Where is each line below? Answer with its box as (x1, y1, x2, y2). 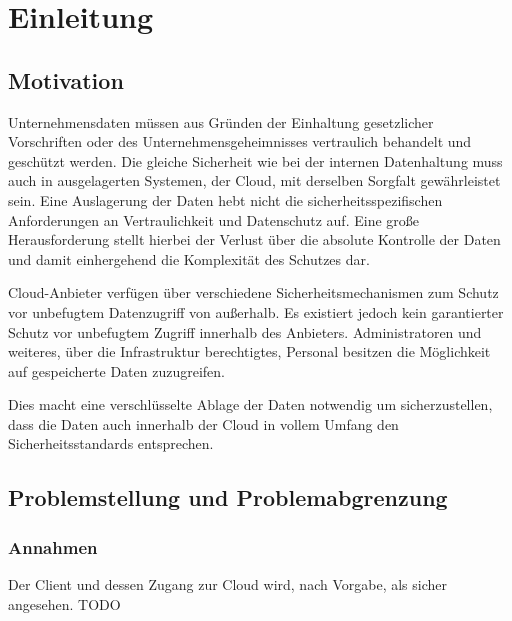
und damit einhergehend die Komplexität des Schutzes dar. (8, 248, 370, 269)
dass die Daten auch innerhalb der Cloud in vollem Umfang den (8, 413, 399, 434)
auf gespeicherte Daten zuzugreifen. (8, 360, 225, 381)
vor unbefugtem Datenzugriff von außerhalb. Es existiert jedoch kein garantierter (8, 301, 504, 322)
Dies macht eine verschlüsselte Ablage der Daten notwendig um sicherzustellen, (8, 394, 493, 415)
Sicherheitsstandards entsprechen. (8, 433, 214, 454)
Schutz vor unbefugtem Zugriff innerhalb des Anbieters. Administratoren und (8, 321, 482, 342)
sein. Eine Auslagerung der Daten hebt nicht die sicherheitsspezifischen (8, 189, 443, 210)
